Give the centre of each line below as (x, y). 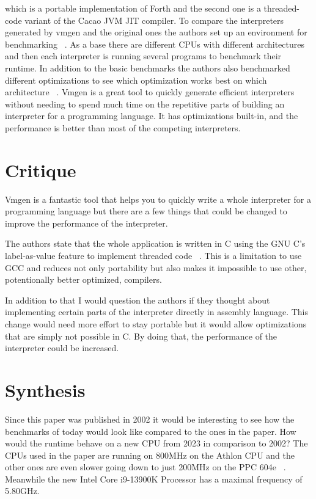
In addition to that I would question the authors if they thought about (138, 300)
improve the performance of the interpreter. (86, 223)
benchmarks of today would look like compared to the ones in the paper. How (151, 431)
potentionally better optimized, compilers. (83, 279)
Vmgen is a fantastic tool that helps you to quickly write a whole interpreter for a (158, 199)
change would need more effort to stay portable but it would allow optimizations (156, 324)
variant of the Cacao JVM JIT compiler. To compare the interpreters (154, 20)
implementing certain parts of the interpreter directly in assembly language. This (156, 312)
